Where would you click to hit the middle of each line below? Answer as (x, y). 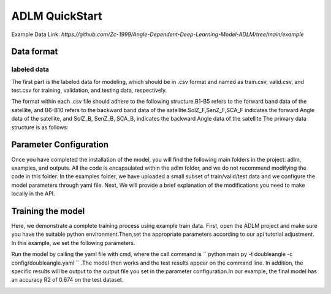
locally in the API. (33, 194)
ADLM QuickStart (57, 16)
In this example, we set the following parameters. (73, 243)
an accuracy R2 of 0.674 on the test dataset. (67, 280)
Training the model (48, 211)
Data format (35, 52)
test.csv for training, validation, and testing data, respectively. (89, 90)
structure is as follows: (40, 127)
